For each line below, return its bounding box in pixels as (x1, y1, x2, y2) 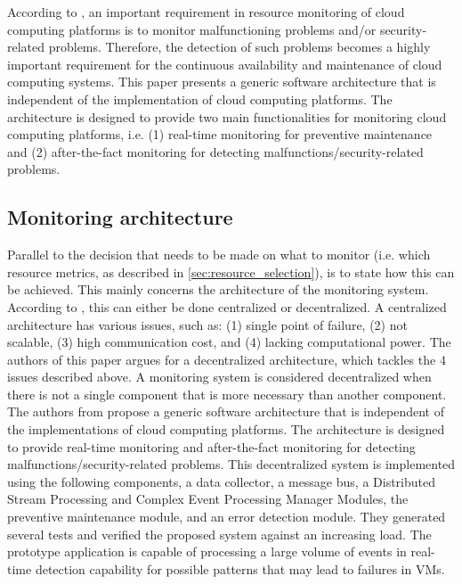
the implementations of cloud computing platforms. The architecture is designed (7, 420, 445, 439)
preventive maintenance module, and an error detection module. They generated (7, 507, 446, 526)
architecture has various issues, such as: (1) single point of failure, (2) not (7, 315, 408, 333)
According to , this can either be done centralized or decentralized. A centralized (7, 297, 447, 316)
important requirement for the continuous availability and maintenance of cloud (7, 54, 442, 73)
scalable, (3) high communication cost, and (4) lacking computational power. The (7, 333, 451, 351)
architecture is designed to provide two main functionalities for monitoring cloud (7, 107, 447, 126)
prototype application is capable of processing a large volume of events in (7, 542, 407, 561)
